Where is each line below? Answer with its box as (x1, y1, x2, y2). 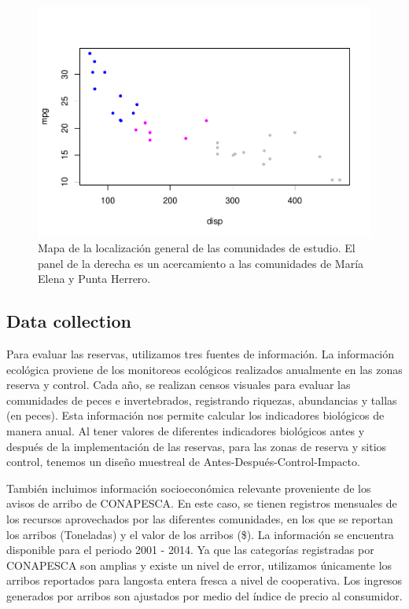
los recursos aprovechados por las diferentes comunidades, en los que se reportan (6, 511, 393, 527)
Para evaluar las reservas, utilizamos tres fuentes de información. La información (6, 346, 395, 362)
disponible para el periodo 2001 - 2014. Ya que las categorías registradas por (6, 541, 374, 558)
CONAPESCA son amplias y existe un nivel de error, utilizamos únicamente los (6, 556, 392, 573)
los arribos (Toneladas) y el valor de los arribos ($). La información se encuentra (6, 526, 394, 542)
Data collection (6, 309, 132, 333)
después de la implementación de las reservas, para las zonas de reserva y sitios (6, 438, 387, 454)
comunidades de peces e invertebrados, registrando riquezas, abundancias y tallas (6, 391, 397, 408)
